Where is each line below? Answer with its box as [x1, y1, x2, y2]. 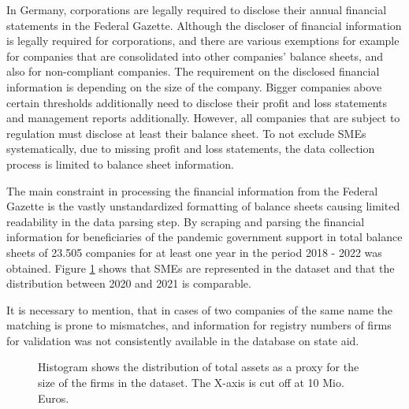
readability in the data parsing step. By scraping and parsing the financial [6, 213, 365, 229]
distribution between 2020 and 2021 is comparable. [6, 275, 251, 292]
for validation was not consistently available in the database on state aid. [6, 332, 359, 348]
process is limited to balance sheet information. [6, 155, 234, 172]
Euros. [38, 389, 69, 406]
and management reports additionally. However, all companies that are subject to [6, 110, 400, 126]
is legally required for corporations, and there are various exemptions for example [6, 32, 400, 49]
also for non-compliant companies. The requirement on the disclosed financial [6, 63, 380, 80]
